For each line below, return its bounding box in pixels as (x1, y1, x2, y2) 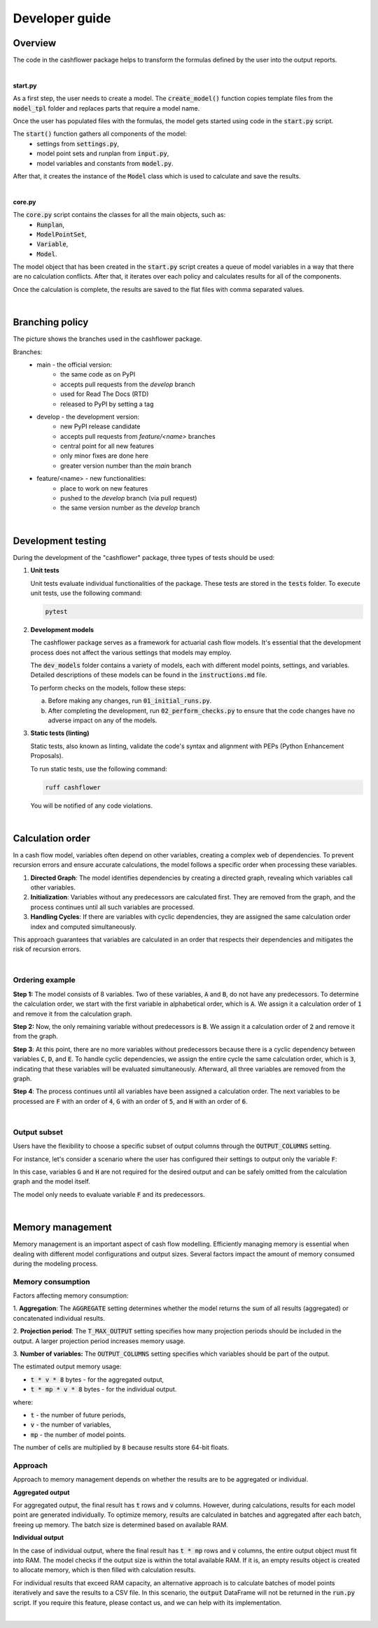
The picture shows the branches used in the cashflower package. (13, 335, 202, 343)
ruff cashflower (45, 783, 101, 791)
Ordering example (13, 975, 76, 985)
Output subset (13, 1127, 63, 1137)
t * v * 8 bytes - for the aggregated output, (30, 1375, 164, 1384)
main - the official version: (36, 360, 112, 369)
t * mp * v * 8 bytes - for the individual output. (30, 1385, 177, 1394)
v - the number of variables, (30, 1421, 111, 1429)
